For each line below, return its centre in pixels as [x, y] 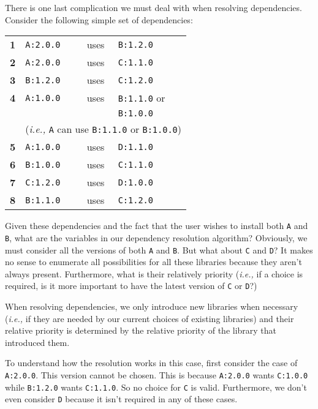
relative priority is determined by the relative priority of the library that [141, 330]
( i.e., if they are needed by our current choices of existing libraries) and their [150, 318]
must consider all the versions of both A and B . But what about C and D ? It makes [159, 250]
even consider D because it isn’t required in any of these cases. [121, 399]
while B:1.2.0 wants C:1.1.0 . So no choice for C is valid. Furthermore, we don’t [156, 387]
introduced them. [37, 342]
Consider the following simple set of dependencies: [99, 19]
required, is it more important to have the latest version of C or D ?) [131, 286]
